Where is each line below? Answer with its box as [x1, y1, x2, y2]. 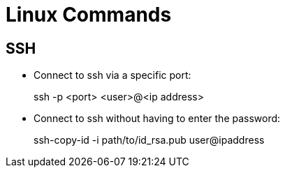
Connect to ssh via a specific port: [34, 69, 191, 82]
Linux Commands [6, 3, 172, 27]
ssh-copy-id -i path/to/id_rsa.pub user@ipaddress [34, 134, 265, 146]
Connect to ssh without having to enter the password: [34, 112, 281, 125]
